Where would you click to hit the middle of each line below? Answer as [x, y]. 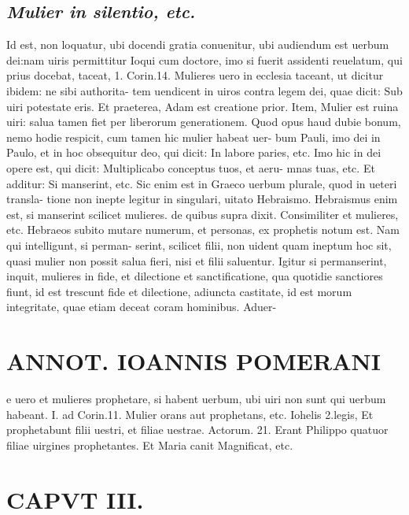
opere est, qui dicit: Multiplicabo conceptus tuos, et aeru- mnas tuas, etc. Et [191, 167]
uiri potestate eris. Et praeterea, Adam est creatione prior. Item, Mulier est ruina [203, 106]
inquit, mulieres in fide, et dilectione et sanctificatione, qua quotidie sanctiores [195, 276]
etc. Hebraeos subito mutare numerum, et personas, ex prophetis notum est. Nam [203, 230]
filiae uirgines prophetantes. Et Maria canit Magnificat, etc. [150, 445]
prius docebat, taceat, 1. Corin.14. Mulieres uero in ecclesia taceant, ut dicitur [195, 75]
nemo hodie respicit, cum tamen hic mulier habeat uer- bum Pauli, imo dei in [193, 137]
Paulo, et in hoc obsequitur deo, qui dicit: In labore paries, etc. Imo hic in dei [194, 152]
